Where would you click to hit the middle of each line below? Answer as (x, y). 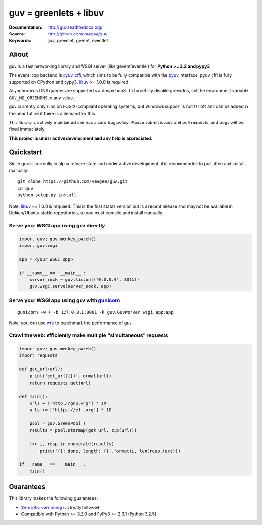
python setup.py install (47, 195)
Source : (17, 34)
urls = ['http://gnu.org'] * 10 (68, 403)
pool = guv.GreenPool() (57, 424)
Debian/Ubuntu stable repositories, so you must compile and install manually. (86, 213)
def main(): (33, 396)
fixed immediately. (27, 129)
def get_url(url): (41, 369)
